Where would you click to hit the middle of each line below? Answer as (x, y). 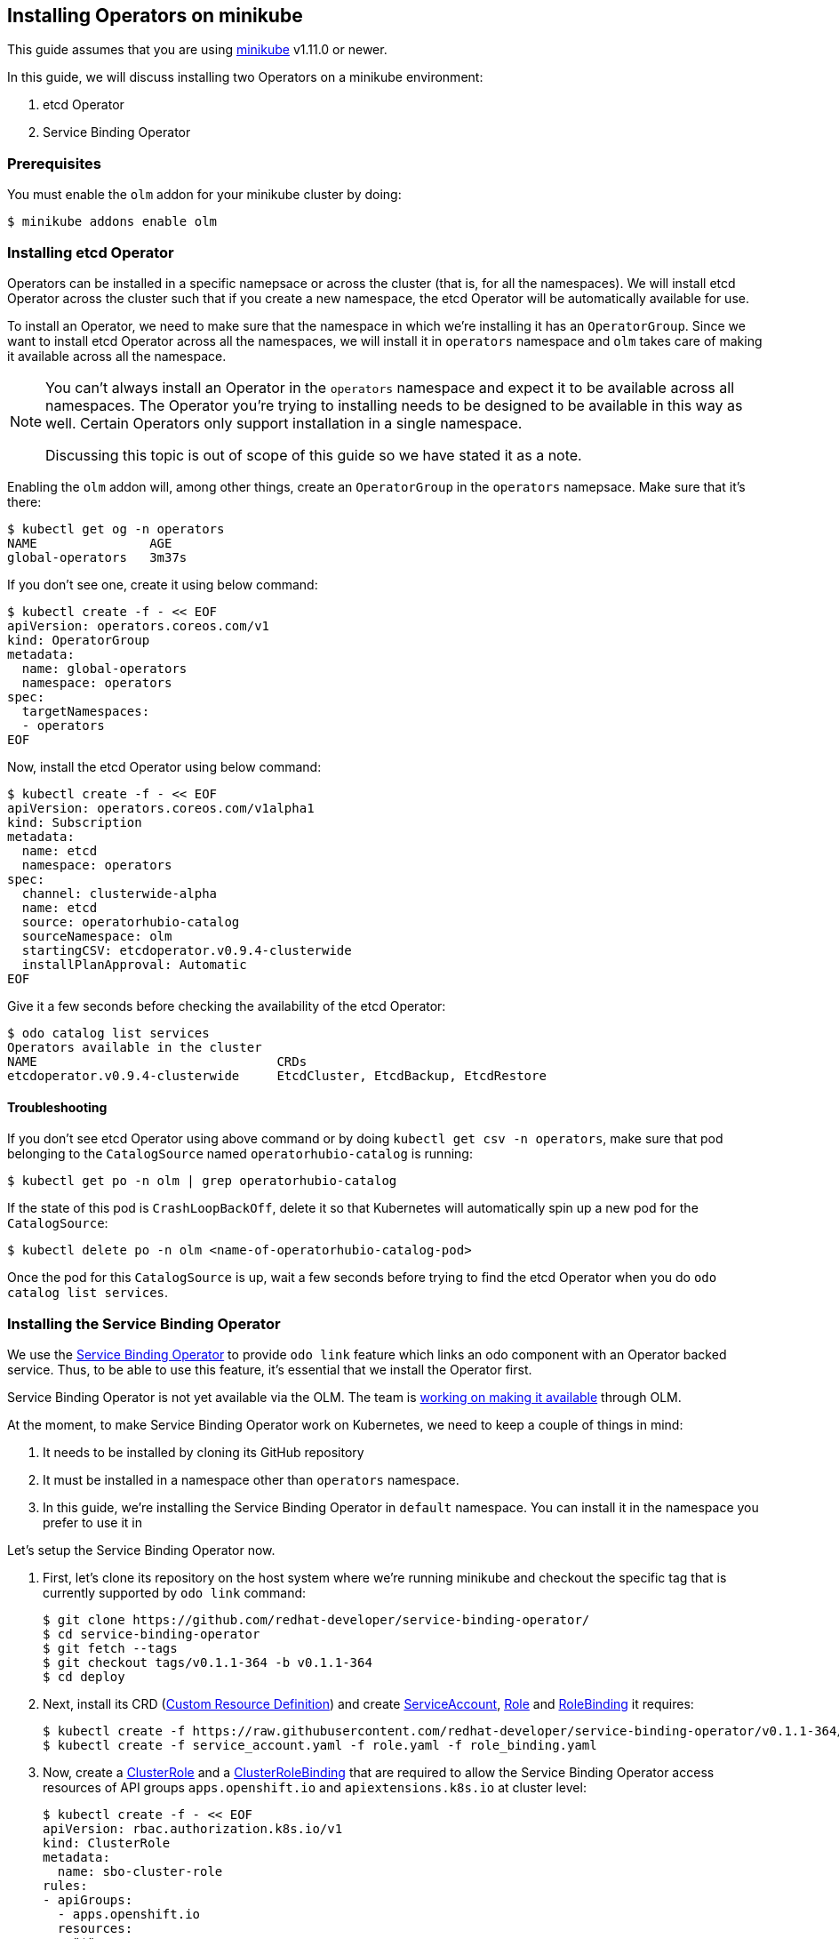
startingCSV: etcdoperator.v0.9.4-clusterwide (187, 950)
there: (24, 501)
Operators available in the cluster (135, 1047)
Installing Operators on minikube (155, 16)
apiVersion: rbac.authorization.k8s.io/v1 (193, 1828)
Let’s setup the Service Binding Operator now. (141, 1550)
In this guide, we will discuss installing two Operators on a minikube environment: (245, 77)
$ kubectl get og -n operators (116, 529)
